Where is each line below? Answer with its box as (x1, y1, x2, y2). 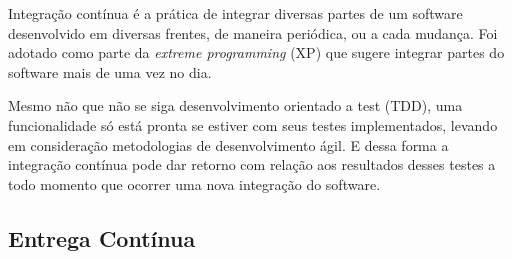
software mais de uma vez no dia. (8, 61, 212, 82)
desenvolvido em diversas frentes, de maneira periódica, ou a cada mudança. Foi (8, 22, 498, 43)
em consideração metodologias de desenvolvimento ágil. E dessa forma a (8, 134, 449, 155)
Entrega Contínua (8, 222, 196, 253)
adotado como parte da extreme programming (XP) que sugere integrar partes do (8, 42, 505, 63)
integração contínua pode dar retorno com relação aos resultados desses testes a (8, 154, 496, 175)
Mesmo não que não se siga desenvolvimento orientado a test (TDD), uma (8, 95, 463, 116)
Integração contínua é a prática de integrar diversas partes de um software (8, 3, 463, 23)
